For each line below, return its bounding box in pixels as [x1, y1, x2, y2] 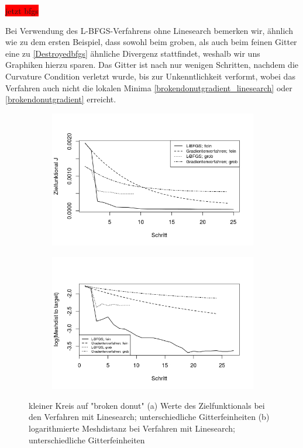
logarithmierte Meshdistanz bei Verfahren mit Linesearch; [29, 422, 235, 434]
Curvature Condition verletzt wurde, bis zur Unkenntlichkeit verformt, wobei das [5, 70, 295, 82]
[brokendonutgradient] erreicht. [5, 93, 116, 105]
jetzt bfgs [5, 5, 39, 16]
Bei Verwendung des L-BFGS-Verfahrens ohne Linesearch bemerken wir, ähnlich [5, 24, 293, 36]
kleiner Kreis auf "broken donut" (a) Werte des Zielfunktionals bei [29, 399, 265, 411]
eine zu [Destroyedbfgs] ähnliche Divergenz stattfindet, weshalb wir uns [5, 47, 260, 59]
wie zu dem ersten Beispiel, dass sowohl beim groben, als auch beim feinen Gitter [5, 36, 297, 48]
